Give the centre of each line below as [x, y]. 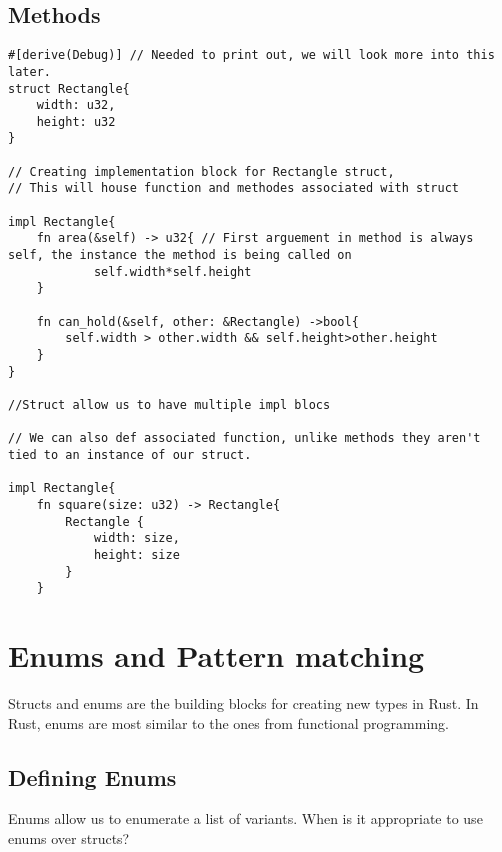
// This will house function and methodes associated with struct [234, 188]
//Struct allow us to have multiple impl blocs [169, 404]
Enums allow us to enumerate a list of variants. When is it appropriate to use [245, 818]
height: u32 [76, 121]
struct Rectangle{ [69, 88]
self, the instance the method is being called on [180, 255]
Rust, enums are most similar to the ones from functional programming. [228, 722]
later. [29, 71]
